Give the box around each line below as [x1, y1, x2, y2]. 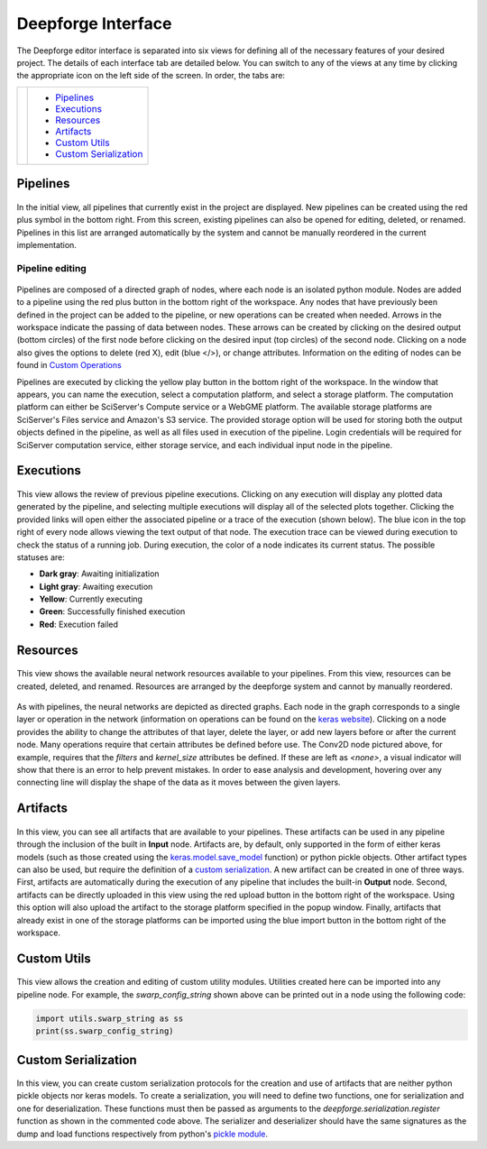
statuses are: [16, 551, 65, 563]
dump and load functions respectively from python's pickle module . [16, 1128, 269, 1139]
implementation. [16, 239, 77, 250]
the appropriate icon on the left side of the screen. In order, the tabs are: [16, 70, 286, 81]
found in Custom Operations [16, 360, 122, 371]
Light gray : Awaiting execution [39, 581, 153, 592]
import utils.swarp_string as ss [35, 1013, 184, 1024]
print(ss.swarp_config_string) [35, 1026, 175, 1036]
